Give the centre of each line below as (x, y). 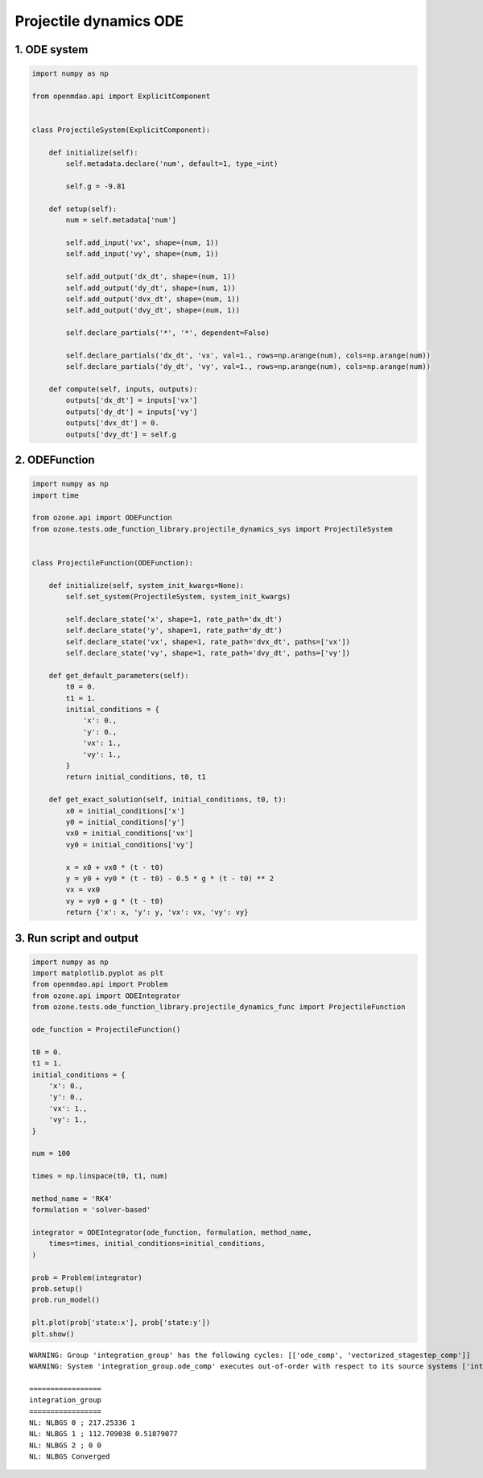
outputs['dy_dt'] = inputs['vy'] (132, 412)
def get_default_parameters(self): (119, 675)
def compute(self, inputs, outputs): (123, 389)
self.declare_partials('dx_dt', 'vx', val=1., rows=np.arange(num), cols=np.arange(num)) (248, 355)
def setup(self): (83, 209)
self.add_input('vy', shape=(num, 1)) (142, 254)
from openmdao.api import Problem (100, 984)
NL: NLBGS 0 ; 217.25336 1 (83, 1422)
